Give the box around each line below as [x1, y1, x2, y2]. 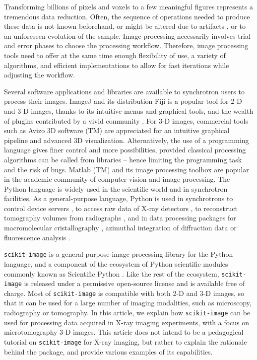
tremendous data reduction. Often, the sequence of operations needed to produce [4, 11, 250, 21]
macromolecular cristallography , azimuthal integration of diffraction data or [4, 222, 237, 233]
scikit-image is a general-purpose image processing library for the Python [4, 249, 233, 259]
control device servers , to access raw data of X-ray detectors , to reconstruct [4, 203, 238, 213]
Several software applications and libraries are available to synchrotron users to [4, 86, 245, 96]
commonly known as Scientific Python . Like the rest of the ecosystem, [4, 268, 219, 279]
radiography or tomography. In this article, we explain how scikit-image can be [4, 307, 251, 318]
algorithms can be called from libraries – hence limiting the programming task [4, 154, 242, 164]
